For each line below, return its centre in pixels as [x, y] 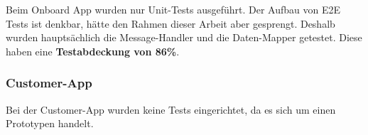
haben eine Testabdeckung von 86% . [93, 51]
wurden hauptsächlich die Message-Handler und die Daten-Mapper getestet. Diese [184, 37]
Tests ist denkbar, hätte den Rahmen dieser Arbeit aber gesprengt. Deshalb [171, 23]
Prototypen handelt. [50, 123]
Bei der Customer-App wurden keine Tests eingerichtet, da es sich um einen [171, 109]
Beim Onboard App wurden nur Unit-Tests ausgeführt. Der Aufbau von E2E [173, 9]
